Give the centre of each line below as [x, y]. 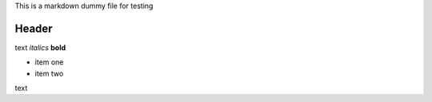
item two [49, 73]
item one [49, 62]
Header [34, 28]
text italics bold [40, 47]
